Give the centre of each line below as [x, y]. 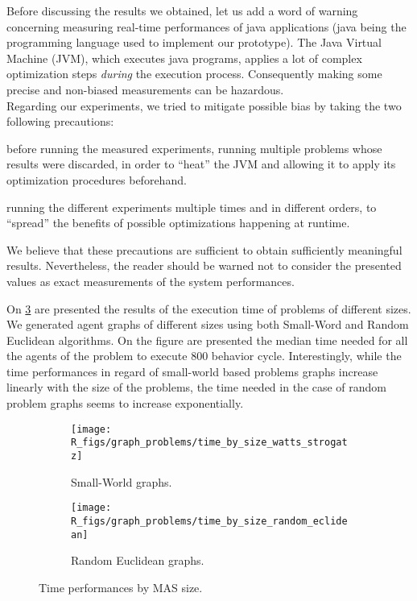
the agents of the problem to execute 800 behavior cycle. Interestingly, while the [204, 356]
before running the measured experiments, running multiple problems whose [194, 148]
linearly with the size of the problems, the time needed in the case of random [197, 387]
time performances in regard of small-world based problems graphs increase [192, 371]
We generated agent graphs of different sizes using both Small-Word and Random [208, 324]
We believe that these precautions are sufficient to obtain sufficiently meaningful [204, 249]
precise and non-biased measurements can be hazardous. [145, 89]
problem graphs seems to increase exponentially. [125, 403]
